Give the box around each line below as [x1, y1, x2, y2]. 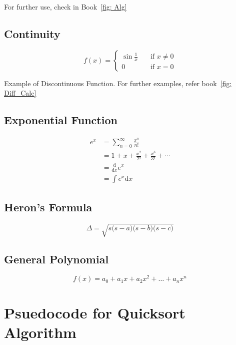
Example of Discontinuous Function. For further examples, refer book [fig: [4, 78, 232, 88]
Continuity [4, 26, 60, 41]
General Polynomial [4, 251, 109, 266]
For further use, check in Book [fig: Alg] [4, 2, 127, 12]
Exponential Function [4, 112, 117, 128]
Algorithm [4, 321, 76, 342]
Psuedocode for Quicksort [4, 302, 185, 322]
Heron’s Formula [4, 199, 92, 214]
